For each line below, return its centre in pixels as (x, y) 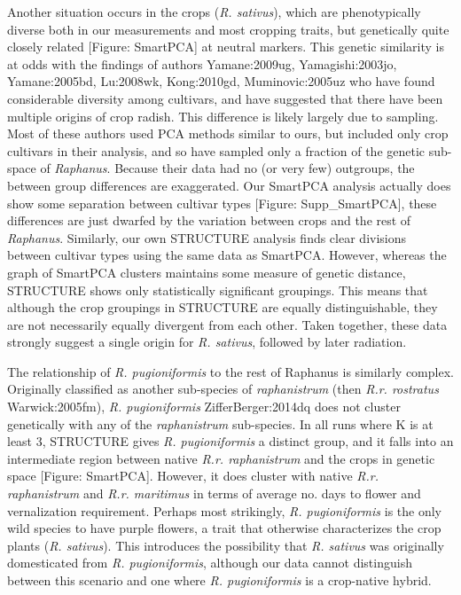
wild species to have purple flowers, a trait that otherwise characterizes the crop (224, 528)
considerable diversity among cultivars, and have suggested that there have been (225, 98)
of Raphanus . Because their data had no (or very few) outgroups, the (227, 168)
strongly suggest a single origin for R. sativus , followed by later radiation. (207, 342)
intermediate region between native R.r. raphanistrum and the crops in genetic (221, 458)
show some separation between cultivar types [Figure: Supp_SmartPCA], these (222, 203)
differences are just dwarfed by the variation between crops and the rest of (209, 220)
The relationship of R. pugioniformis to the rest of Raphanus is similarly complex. (230, 371)
